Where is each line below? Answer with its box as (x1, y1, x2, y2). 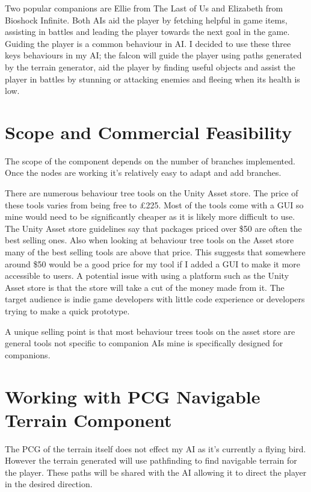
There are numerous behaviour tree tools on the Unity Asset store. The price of (5, 187, 298, 199)
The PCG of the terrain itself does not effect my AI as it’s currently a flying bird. (5, 442, 306, 455)
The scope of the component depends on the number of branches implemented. (5, 154, 295, 167)
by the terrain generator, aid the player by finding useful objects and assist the (5, 60, 295, 73)
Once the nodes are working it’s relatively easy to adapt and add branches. (5, 166, 282, 179)
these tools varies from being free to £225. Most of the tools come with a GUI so (5, 198, 304, 211)
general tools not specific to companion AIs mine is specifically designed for (5, 337, 283, 349)
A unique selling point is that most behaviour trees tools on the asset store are (5, 325, 295, 337)
